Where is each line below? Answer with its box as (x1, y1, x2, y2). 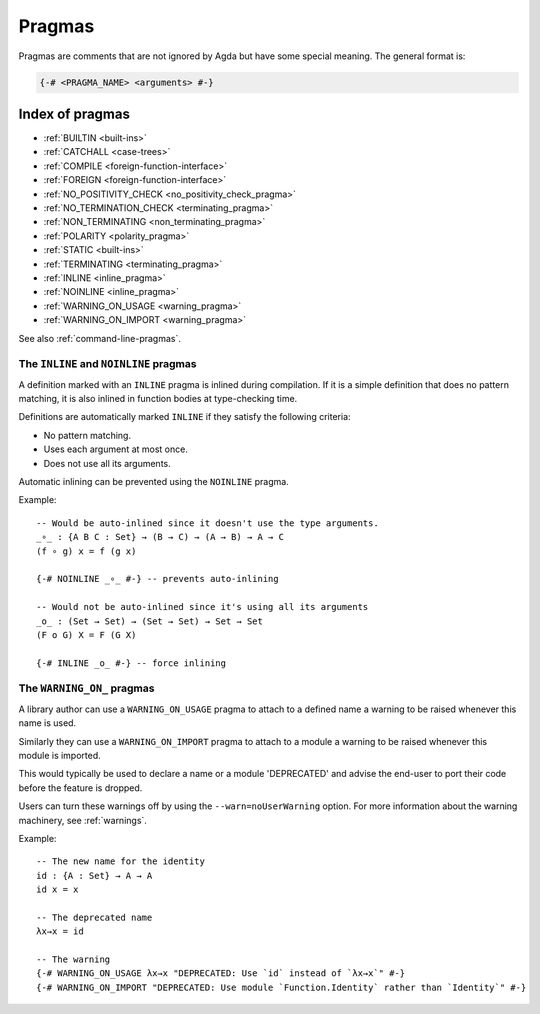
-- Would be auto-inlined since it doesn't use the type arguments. (36, 517, 379, 529)
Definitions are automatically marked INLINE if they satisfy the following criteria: (18, 411, 351, 423)
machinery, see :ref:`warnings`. (18, 814, 147, 826)
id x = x (36, 884, 79, 895)
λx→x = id (36, 926, 84, 937)
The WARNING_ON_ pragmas (18, 681, 155, 695)
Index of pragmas (18, 105, 130, 122)
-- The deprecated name (36, 911, 153, 923)
